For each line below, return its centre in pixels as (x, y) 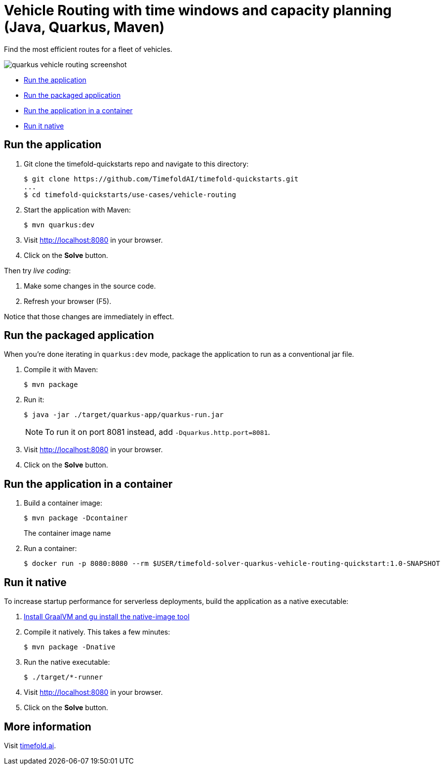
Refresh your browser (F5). (68, 301)
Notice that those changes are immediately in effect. (89, 316)
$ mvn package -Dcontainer (76, 518)
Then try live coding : (38, 270)
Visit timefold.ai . (30, 745)
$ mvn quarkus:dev (59, 225)
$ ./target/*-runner (63, 677)
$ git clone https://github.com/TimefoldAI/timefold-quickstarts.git (161, 179)
